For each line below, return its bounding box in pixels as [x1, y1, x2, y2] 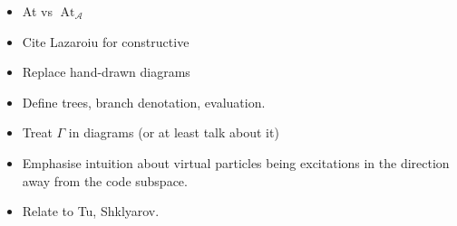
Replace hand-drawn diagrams [22, 62, 190, 81]
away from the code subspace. [22, 171, 188, 190]
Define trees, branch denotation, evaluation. [22, 92, 266, 111]
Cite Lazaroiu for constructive [22, 32, 190, 51]
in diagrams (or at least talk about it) [68, 123, 279, 142]
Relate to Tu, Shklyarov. [22, 202, 160, 221]
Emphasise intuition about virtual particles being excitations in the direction [22, 153, 450, 172]
